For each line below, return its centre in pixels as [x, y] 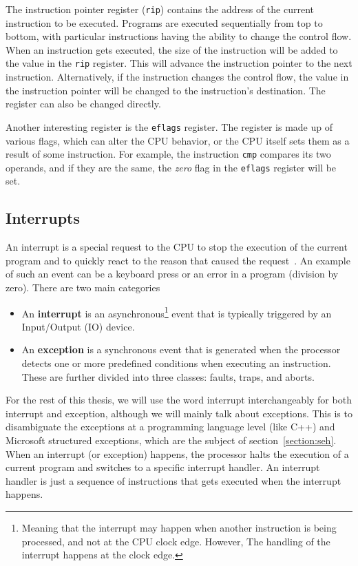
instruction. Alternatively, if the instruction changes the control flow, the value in [177, 77]
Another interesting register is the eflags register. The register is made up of [169, 126]
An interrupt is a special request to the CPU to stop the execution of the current [177, 247]
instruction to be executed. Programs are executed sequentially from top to [164, 22]
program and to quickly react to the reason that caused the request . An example [178, 260]
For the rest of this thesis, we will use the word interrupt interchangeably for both [179, 400]
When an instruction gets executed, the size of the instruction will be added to [172, 49]
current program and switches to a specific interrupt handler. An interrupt [163, 467]
